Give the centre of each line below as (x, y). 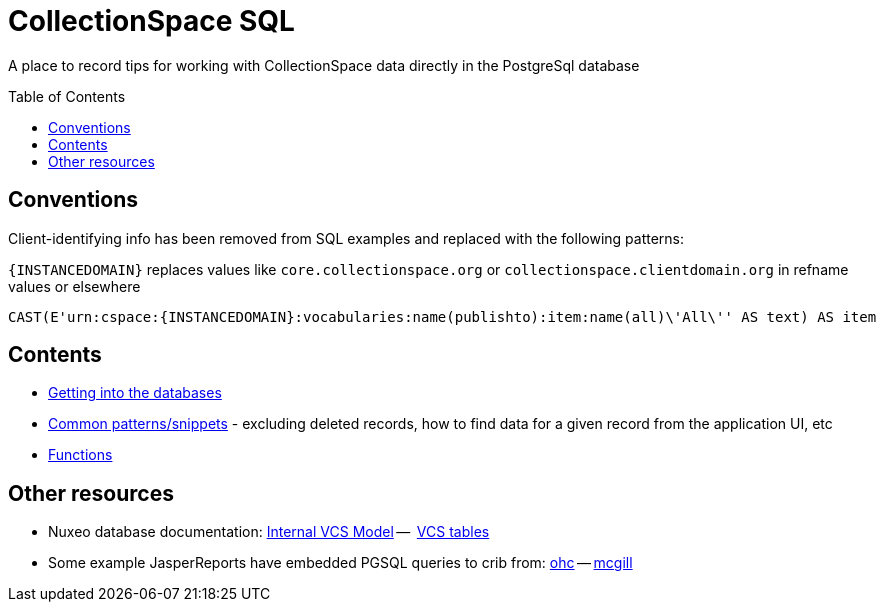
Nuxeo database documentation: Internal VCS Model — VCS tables (269, 532)
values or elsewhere (74, 286)
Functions (80, 455)
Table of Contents (67, 96)
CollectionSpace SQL (151, 21)
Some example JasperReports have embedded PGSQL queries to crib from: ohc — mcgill (340, 563)
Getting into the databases (135, 393)
